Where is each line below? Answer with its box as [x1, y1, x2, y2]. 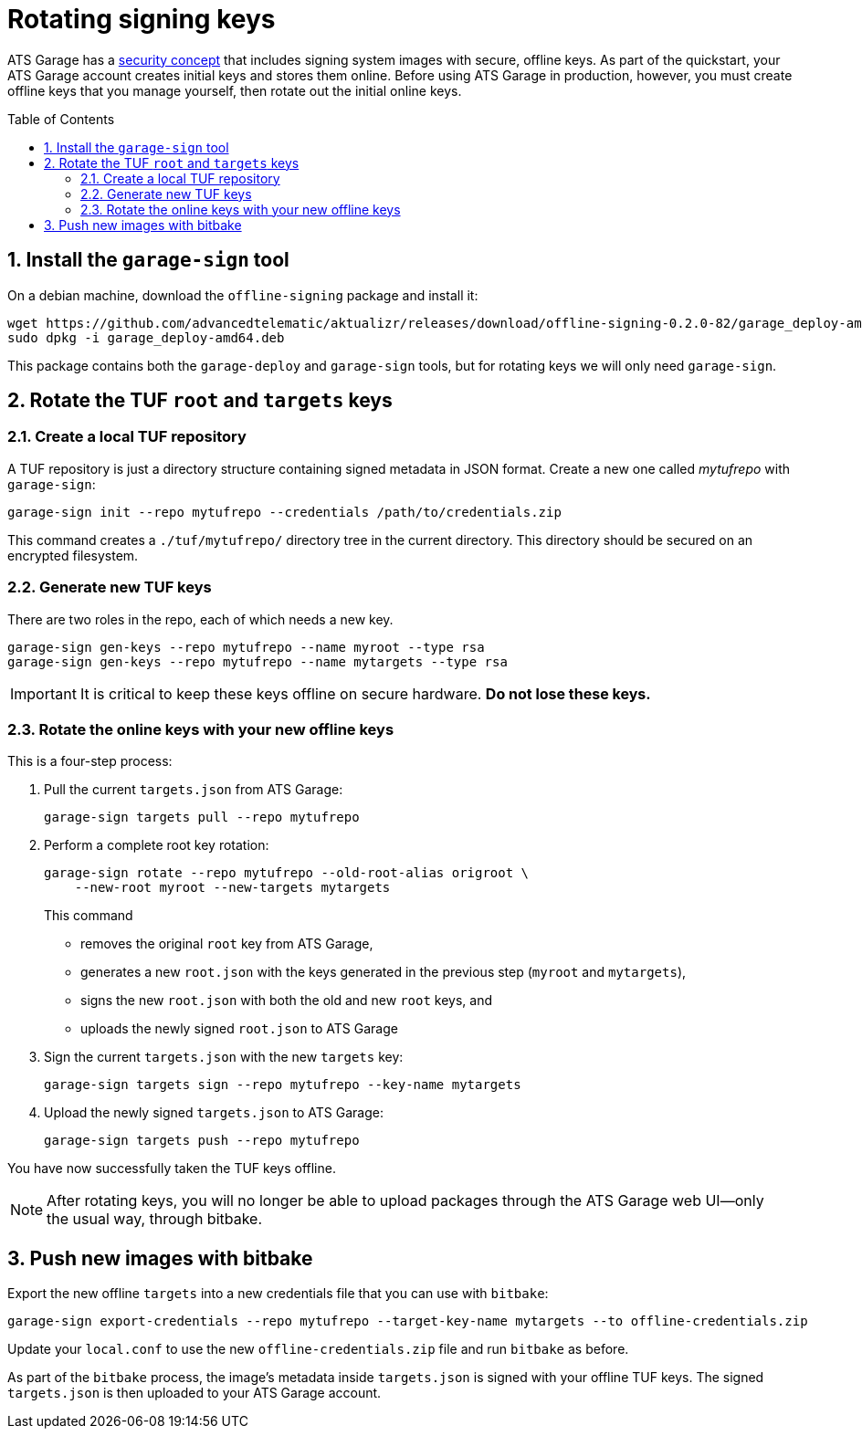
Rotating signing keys [7, 4, 276, 35]
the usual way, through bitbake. [47, 1210, 263, 1229]
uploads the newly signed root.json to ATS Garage [80, 1021, 398, 1037]
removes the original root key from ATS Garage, [80, 936, 373, 952]
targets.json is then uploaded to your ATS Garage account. [7, 1385, 382, 1401]
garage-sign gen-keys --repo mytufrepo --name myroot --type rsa [7, 639, 485, 655]
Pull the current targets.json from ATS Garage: [44, 781, 343, 798]
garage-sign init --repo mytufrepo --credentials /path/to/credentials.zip [7, 504, 562, 519]
